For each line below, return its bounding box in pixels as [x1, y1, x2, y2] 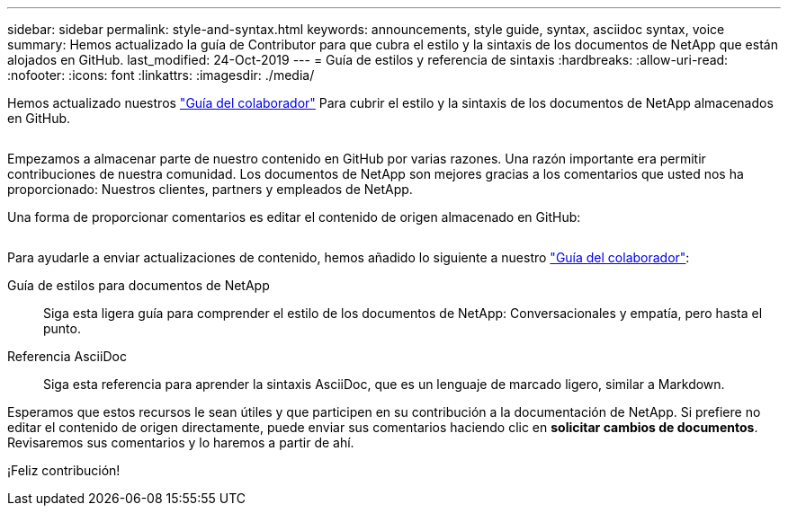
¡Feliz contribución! [7, 463, 121, 478]
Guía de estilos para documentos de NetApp [7, 278, 270, 293]
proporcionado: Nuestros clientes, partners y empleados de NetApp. [7, 181, 413, 197]
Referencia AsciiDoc [7, 349, 127, 364]
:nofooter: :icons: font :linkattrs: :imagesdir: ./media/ [7, 67, 315, 83]
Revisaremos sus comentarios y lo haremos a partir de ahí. [7, 435, 354, 450]
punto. [43, 321, 81, 336]
